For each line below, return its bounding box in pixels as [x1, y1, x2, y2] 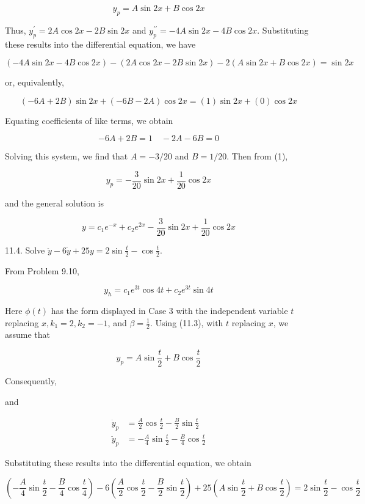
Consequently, [5, 374, 57, 387]
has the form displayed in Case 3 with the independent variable [51, 304, 288, 316]
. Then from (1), [226, 150, 288, 163]
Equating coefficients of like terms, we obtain [5, 114, 173, 126]
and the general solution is [5, 197, 104, 210]
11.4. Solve [5, 243, 45, 256]
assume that [5, 328, 51, 341]
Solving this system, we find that [5, 150, 128, 163]
